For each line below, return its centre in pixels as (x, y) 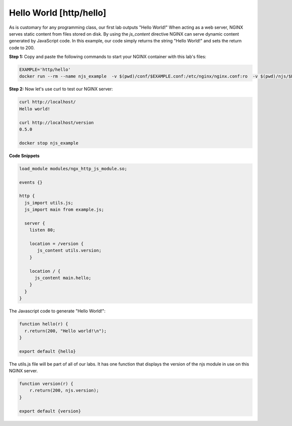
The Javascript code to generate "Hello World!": (57, 311)
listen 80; (42, 230)
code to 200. (22, 48)
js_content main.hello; (63, 278)
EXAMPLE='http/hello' (45, 70)
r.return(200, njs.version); (64, 391)
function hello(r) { (44, 324)
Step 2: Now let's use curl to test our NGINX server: (61, 89)
